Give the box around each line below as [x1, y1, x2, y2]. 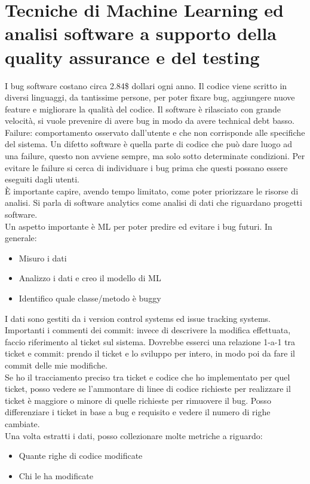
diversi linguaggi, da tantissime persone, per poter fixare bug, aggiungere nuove [5, 91, 295, 104]
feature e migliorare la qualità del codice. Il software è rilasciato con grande [5, 102, 281, 115]
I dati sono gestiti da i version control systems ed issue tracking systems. [5, 312, 271, 324]
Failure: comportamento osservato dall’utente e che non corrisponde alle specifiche [5, 126, 305, 138]
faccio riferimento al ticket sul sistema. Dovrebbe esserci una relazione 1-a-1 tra [5, 335, 296, 348]
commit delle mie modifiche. [5, 358, 108, 371]
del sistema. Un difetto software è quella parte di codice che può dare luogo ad [5, 138, 292, 150]
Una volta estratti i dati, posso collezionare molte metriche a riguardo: [5, 429, 263, 442]
